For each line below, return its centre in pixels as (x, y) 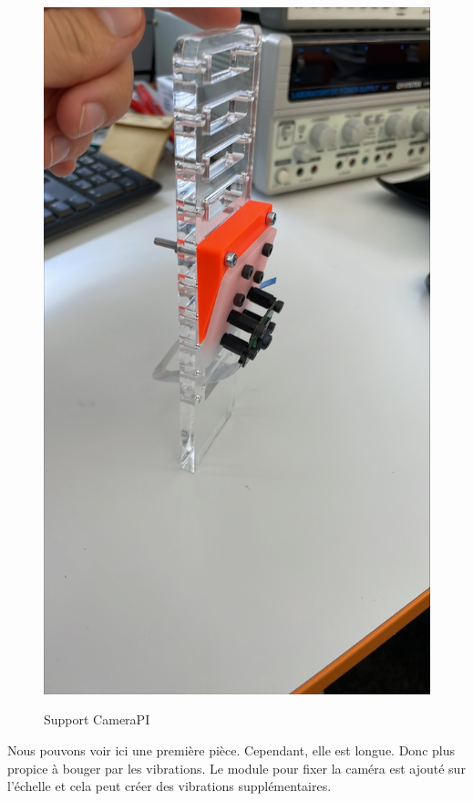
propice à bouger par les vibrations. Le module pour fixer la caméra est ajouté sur (236, 768)
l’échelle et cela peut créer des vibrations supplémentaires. (170, 786)
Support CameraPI (97, 719)
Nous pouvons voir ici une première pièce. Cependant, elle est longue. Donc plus (231, 750)
